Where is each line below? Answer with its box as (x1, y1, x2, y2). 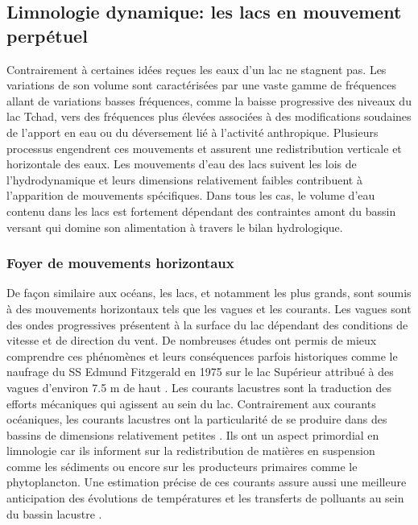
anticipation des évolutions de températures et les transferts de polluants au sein (6, 490, 404, 506)
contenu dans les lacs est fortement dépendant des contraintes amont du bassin (6, 202, 396, 219)
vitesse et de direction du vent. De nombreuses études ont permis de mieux (6, 332, 377, 349)
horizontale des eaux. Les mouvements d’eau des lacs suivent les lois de (6, 155, 357, 172)
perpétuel (6, 23, 88, 48)
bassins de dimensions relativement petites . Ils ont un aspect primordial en (6, 426, 379, 443)
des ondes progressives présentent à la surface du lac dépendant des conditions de (6, 316, 408, 333)
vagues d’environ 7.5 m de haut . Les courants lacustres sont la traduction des (6, 378, 392, 395)
